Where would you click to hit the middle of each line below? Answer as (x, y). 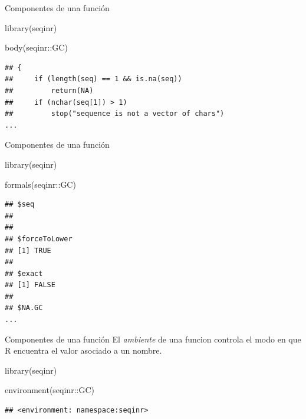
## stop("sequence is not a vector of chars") (115, 114)
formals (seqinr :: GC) (40, 184)
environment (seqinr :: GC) (50, 390)
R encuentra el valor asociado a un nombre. (83, 350)
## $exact (24, 273)
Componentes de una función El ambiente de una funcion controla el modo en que (153, 339)
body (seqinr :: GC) (36, 47)
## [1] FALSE (30, 285)
